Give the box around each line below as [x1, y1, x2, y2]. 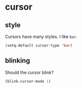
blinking [5, 56, 30, 65]
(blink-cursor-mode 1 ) [5, 79, 51, 84]
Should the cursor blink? [5, 70, 54, 75]
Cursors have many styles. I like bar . [5, 34, 78, 39]
